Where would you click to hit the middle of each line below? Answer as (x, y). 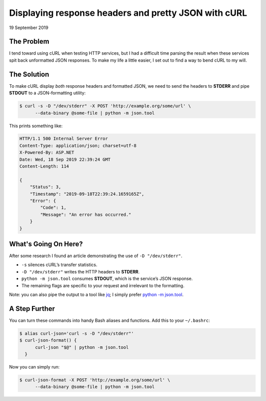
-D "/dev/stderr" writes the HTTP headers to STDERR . (81, 271)
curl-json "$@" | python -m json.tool (82, 347)
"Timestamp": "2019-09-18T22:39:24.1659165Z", (87, 194)
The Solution (29, 74)
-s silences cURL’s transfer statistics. (59, 265)
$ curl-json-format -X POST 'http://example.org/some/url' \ (95, 380)
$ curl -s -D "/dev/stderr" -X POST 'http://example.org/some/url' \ (105, 106)
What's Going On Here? (46, 244)
